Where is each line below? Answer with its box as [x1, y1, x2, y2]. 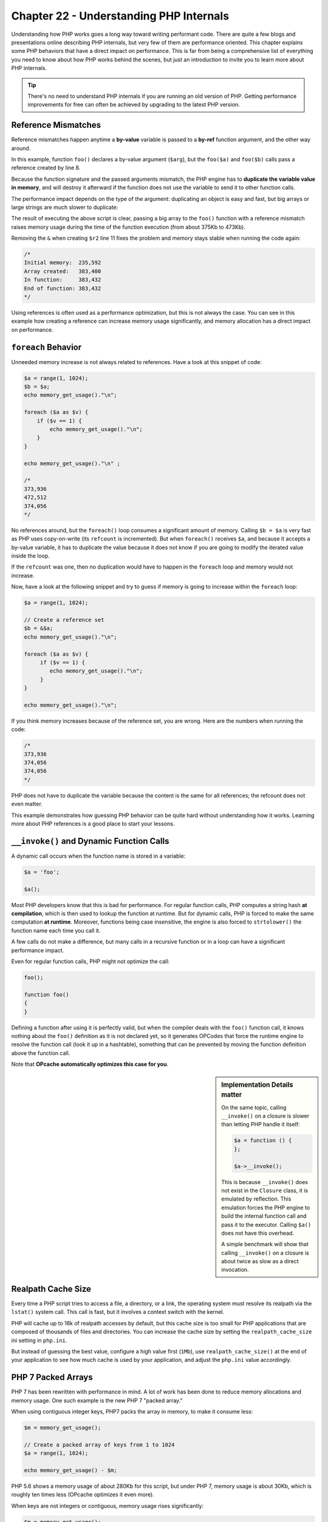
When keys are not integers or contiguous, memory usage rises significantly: [11, 1502, 203, 1509]
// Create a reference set [24, 617, 104, 623]
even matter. [11, 801, 43, 808]
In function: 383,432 [24, 276, 101, 283]
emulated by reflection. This [221, 1195, 292, 1202]
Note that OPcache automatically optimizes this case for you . [11, 1061, 169, 1068]
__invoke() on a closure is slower [221, 1112, 310, 1120]
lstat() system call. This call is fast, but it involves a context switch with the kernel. [11, 1308, 225, 1316]
